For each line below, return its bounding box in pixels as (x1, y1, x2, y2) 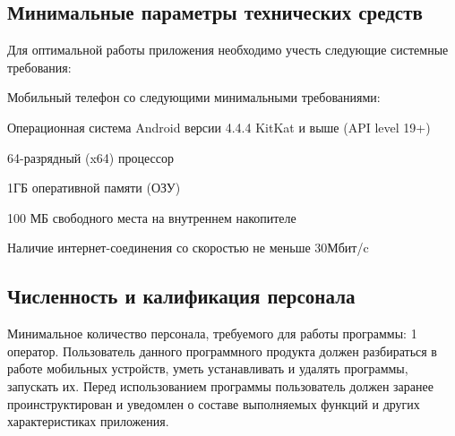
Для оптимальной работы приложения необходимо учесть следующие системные (7, 40, 449, 59)
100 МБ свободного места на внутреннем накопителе (7, 208, 296, 227)
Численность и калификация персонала (7, 282, 356, 310)
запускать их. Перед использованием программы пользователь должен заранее (7, 376, 434, 395)
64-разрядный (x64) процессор (7, 148, 174, 167)
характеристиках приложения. (7, 412, 169, 431)
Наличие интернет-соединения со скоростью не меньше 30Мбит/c (7, 238, 369, 257)
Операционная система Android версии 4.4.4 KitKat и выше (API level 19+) (7, 117, 431, 136)
